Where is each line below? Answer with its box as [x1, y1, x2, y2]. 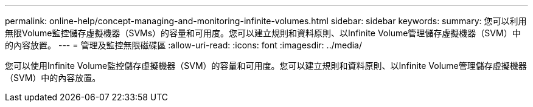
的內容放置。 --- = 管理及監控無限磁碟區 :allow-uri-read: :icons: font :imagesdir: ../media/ [5, 40, 363, 50]
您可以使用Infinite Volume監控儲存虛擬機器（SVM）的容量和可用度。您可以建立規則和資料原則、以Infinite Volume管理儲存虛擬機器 [5, 60, 527, 71]
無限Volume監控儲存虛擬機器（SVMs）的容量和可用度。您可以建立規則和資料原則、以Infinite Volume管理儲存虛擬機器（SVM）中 [5, 28, 521, 38]
